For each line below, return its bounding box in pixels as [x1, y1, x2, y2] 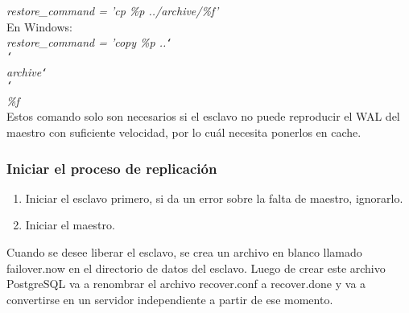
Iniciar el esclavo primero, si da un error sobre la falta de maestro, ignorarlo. [25, 189, 403, 206]
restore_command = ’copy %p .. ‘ [6, 34, 172, 51]
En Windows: [6, 18, 72, 35]
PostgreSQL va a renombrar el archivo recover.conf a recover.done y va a [6, 275, 366, 292]
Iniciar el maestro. [25, 216, 115, 233]
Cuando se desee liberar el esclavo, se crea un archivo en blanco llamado [6, 244, 362, 260]
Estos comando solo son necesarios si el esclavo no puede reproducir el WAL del [6, 108, 400, 125]
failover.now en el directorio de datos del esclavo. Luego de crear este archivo [6, 259, 386, 276]
